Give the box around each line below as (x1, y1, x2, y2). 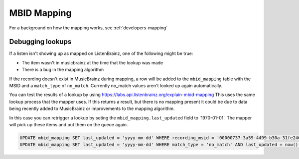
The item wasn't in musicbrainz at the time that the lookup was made (21, 59, 163, 65)
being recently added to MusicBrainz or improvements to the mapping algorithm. (9, 106, 175, 111)
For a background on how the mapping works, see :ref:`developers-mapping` (9, 25, 168, 31)
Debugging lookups (9, 38, 72, 46)
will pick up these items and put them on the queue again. (9, 121, 128, 127)
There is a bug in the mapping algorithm (21, 67, 104, 73)
